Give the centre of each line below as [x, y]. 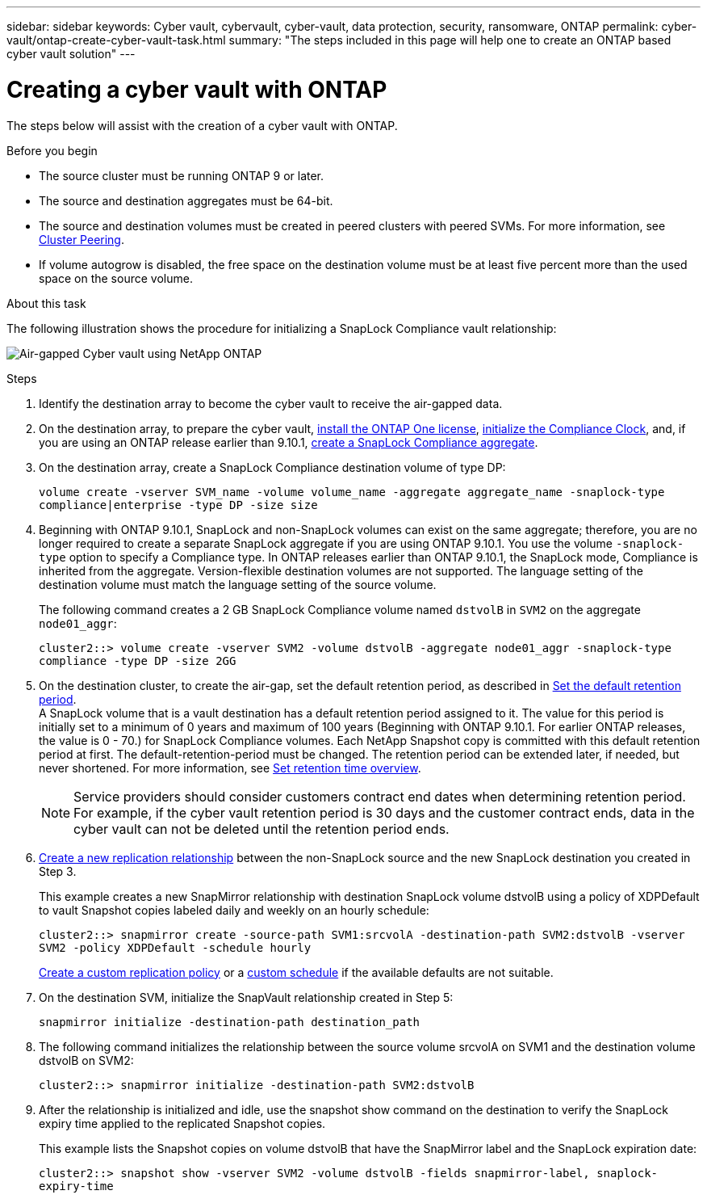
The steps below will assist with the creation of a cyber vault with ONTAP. [202, 125]
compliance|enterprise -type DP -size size [178, 505]
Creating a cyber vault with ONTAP [197, 89]
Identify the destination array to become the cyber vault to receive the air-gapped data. [271, 403]
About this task [46, 303]
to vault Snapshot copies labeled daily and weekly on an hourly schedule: [234, 910]
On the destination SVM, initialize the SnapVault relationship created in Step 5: [246, 997]
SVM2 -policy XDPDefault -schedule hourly [175, 947]
